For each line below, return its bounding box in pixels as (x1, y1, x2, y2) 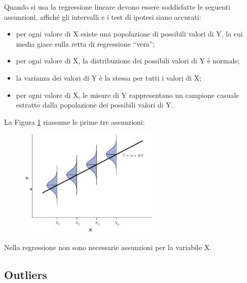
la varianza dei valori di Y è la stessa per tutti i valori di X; (16, 72, 201, 83)
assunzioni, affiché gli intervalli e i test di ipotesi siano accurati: (4, 11, 201, 22)
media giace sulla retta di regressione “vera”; (16, 38, 155, 49)
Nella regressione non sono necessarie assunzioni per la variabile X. (4, 242, 212, 253)
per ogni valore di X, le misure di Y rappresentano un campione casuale (16, 89, 239, 100)
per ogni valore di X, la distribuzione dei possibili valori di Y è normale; (16, 55, 240, 66)
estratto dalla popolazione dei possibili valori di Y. (16, 99, 173, 110)
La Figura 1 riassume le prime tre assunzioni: (4, 116, 145, 127)
